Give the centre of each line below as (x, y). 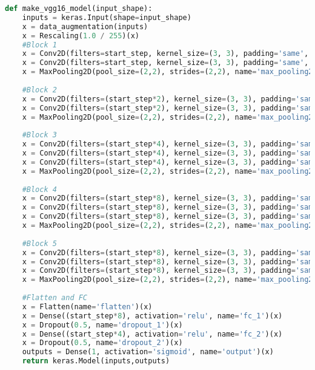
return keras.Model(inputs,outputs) (96, 361)
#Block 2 (39, 90)
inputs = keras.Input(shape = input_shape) (107, 17)
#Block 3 (39, 135)
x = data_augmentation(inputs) (85, 26)
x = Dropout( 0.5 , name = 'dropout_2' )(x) (102, 343)
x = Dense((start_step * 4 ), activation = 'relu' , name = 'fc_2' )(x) (152, 334)
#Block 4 (39, 189)
